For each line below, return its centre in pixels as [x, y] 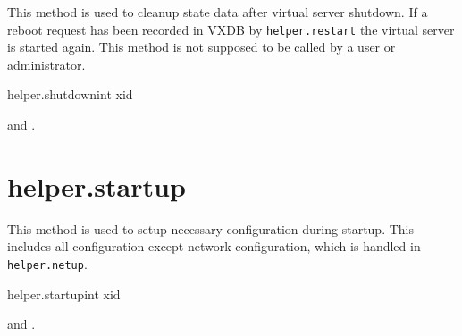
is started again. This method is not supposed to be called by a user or [202, 47]
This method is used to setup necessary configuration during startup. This [211, 228]
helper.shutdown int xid [70, 94]
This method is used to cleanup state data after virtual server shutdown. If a [218, 12]
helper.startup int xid [64, 294]
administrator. [46, 64]
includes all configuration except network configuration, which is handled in [214, 246]
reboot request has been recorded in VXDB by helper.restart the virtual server [231, 29]
